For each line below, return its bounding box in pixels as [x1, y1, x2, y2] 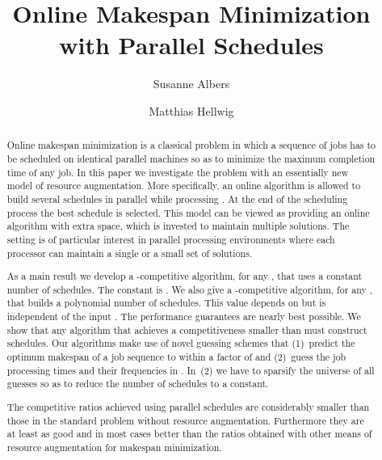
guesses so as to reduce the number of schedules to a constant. [6, 377, 269, 390]
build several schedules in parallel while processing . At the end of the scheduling [6, 192, 348, 205]
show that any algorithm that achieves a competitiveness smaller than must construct [6, 323, 367, 336]
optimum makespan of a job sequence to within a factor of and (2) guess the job [6, 350, 346, 364]
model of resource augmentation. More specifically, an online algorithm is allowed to [6, 179, 361, 192]
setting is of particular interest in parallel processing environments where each [6, 232, 335, 246]
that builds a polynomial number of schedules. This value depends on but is [6, 296, 326, 310]
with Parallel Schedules [59, 28, 324, 61]
